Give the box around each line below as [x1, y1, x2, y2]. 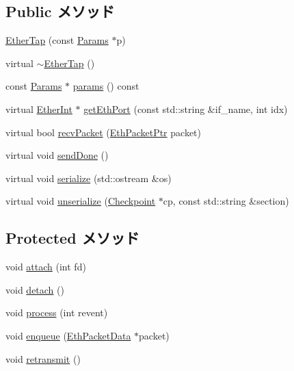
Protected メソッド [5, 227, 139, 248]
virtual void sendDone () [5, 148, 109, 162]
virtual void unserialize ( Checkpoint [5, 194, 156, 208]
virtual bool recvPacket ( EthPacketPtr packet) [5, 125, 202, 139]
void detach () [5, 282, 64, 296]
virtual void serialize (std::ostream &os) [5, 170, 172, 185]
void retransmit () [5, 351, 81, 366]
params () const [72, 79, 139, 93]
